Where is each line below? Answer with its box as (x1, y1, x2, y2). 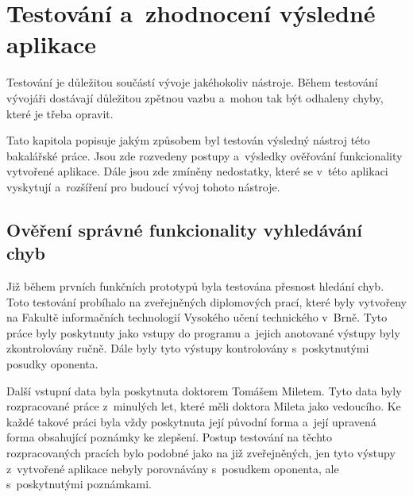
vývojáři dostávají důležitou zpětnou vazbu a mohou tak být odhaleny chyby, (6, 89, 384, 106)
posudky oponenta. (6, 356, 98, 372)
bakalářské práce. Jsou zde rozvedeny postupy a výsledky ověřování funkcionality (6, 147, 403, 164)
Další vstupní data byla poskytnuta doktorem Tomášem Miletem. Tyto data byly (6, 382, 402, 399)
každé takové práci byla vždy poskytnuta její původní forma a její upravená (6, 413, 376, 430)
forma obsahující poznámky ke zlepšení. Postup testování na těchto (6, 429, 333, 445)
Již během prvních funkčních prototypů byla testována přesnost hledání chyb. (6, 278, 384, 295)
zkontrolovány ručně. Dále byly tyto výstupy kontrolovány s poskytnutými (6, 340, 369, 356)
